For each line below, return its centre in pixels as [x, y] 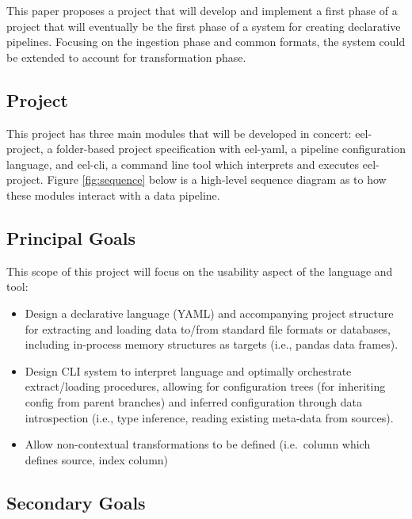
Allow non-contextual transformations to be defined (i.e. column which [198, 444]
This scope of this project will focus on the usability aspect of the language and [200, 271]
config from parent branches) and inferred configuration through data [193, 401]
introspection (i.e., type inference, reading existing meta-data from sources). [209, 417]
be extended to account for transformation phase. [126, 57]
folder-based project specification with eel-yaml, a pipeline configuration [231, 149]
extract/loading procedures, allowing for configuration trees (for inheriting [205, 386]
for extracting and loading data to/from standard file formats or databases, [208, 328]
